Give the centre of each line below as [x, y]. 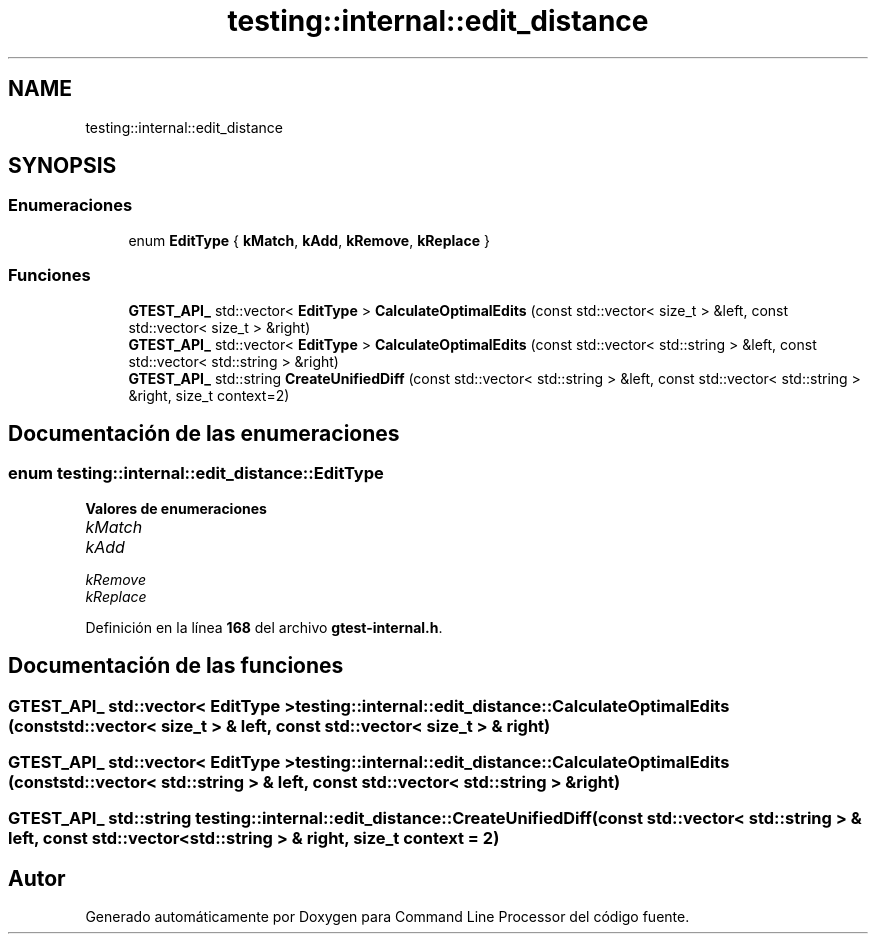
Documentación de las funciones [176, 666]
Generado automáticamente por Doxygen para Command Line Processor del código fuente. [387, 917]
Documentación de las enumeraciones [204, 433]
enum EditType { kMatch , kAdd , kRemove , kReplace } [309, 240]
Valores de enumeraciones [176, 508]
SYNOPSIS [62, 166]
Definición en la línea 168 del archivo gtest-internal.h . [264, 627]
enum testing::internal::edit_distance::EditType [196, 473]
